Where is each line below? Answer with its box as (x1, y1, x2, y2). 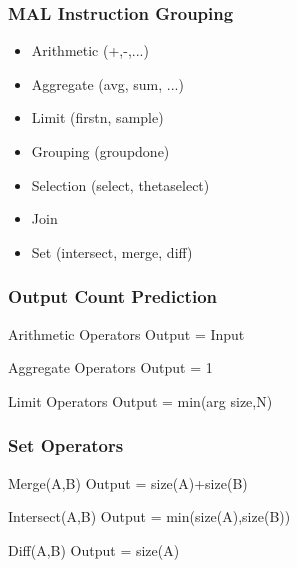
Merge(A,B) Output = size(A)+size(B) (8, 472, 248, 493)
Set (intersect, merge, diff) (31, 241, 193, 262)
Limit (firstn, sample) (31, 107, 164, 128)
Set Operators (8, 433, 124, 458)
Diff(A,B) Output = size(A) (8, 539, 180, 560)
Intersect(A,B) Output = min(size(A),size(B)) (8, 506, 291, 527)
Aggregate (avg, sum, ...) (31, 73, 184, 94)
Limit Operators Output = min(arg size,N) (8, 390, 273, 411)
